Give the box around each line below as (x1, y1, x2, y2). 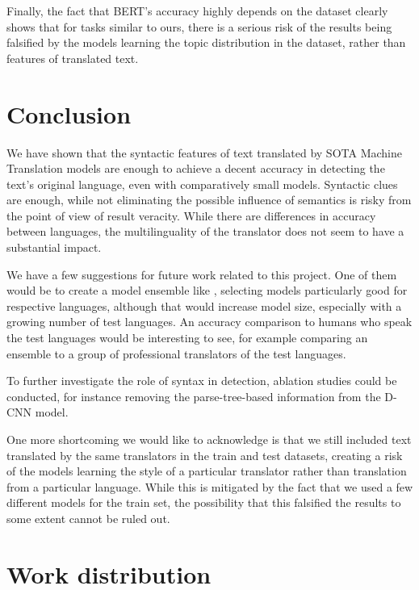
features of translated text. (6, 49, 139, 66)
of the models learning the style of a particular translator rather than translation (6, 462, 407, 479)
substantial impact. (6, 239, 102, 256)
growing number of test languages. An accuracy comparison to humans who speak (6, 313, 413, 330)
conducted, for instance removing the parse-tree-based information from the (6, 387, 381, 404)
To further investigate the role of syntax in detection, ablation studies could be (6, 372, 397, 389)
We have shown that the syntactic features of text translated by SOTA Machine (6, 144, 402, 161)
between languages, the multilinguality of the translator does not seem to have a (6, 223, 404, 240)
